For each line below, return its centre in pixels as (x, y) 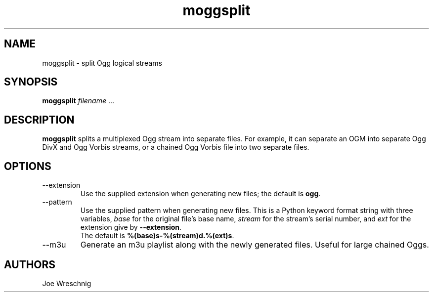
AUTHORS (30, 264)
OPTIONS (28, 166)
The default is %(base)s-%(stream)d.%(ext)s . (157, 236)
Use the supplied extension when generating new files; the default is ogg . (200, 194)
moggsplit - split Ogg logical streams (102, 63)
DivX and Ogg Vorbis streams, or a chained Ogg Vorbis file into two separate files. (176, 147)
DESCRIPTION (39, 120)
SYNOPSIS (31, 82)
